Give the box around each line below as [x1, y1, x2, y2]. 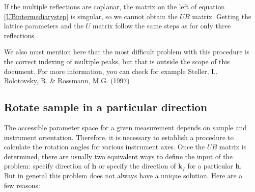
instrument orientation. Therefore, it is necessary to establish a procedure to [4, 132, 234, 142]
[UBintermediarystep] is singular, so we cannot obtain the [4, 11, 178, 21]
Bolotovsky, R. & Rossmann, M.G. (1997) [4, 75, 130, 86]
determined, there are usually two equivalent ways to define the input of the [4, 151, 233, 161]
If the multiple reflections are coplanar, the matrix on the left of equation [4, 1, 225, 11]
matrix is [219, 142, 247, 152]
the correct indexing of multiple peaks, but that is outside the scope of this [4, 56, 230, 66]
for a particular [187, 161, 233, 171]
